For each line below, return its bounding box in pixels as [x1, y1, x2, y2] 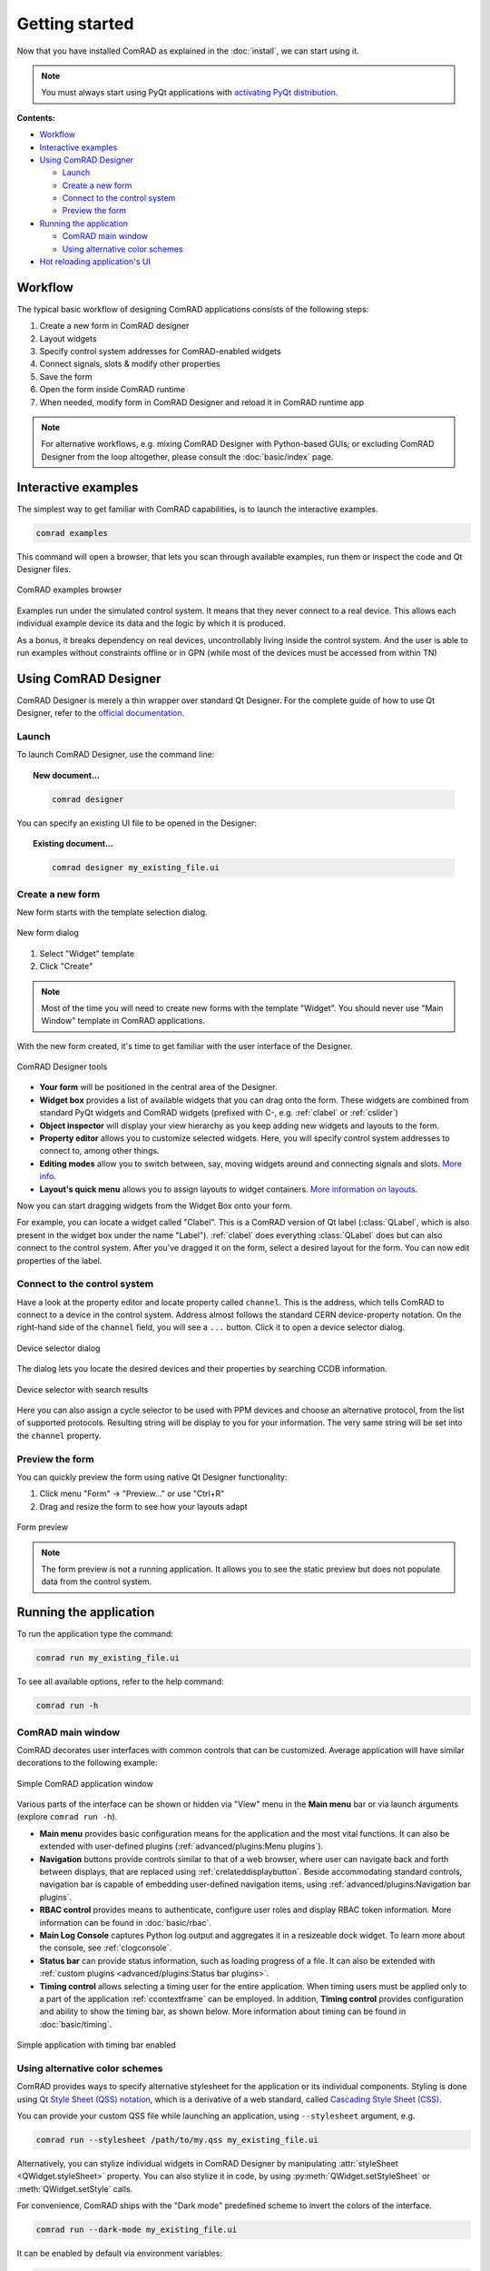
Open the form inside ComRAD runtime [39, 384, 186, 395]
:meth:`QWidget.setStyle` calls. [16, 2183, 133, 2194]
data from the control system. [41, 1576, 152, 1587]
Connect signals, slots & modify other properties [39, 359, 220, 370]
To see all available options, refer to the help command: [16, 1676, 224, 1687]
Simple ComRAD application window [16, 1778, 153, 1789]
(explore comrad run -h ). [16, 1811, 118, 1822]
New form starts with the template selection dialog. [16, 907, 208, 917]
